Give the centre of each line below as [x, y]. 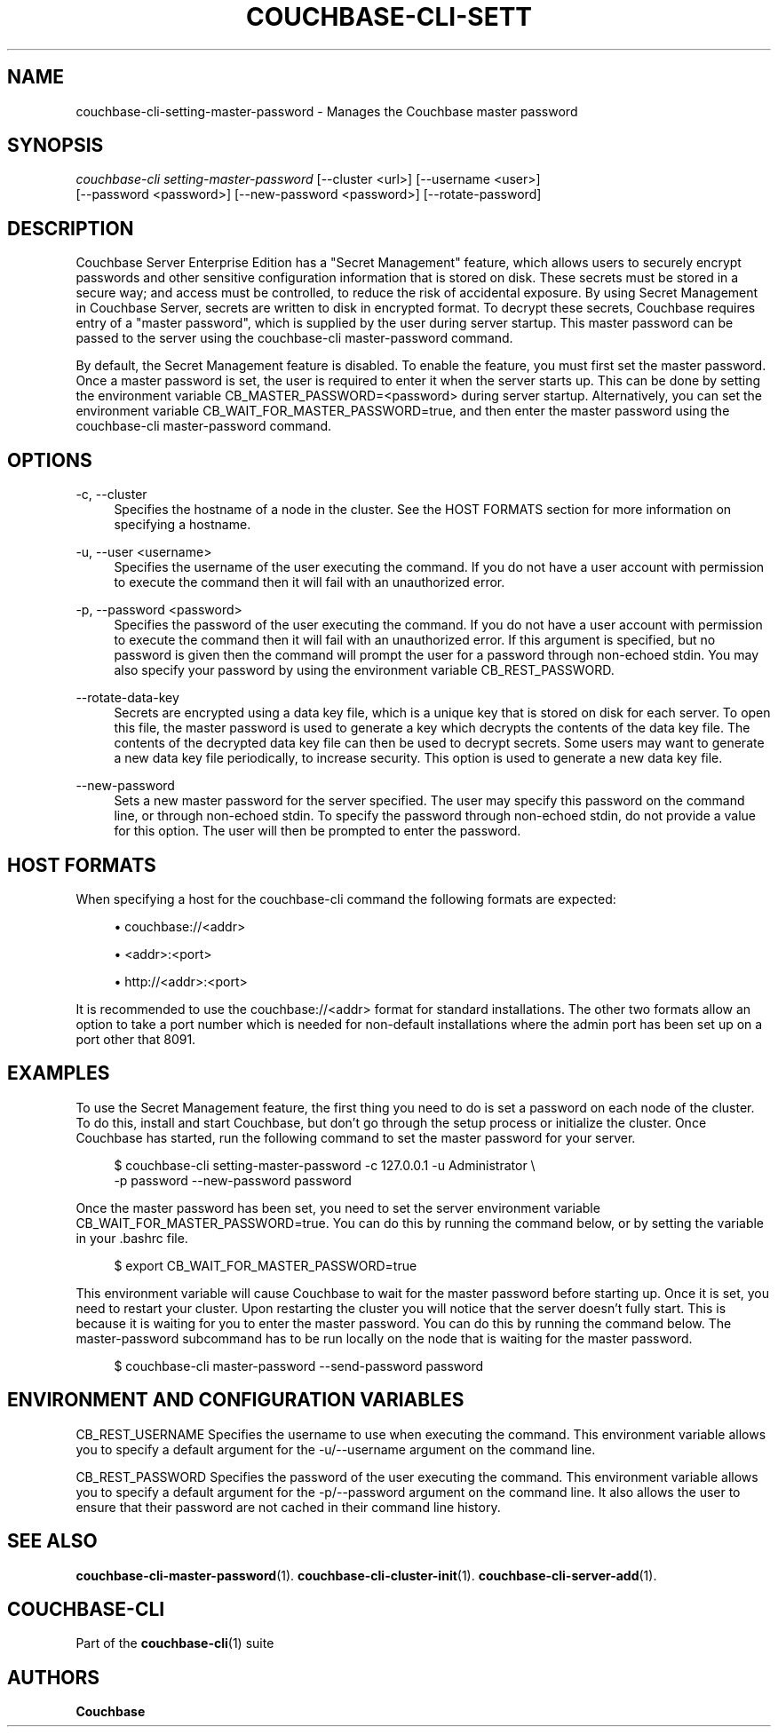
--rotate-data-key [127, 698]
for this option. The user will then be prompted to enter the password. [318, 831]
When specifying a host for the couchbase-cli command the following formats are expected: [346, 899]
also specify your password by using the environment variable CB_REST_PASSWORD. [364, 670]
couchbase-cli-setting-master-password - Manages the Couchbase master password [327, 111]
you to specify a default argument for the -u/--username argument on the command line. [336, 1449]
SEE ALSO [52, 1541]
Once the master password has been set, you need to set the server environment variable [338, 1207]
